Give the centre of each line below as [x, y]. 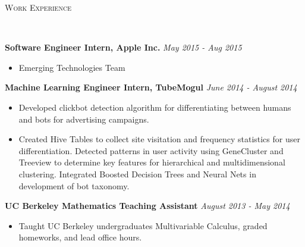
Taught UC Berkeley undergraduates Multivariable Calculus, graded [143, 225]
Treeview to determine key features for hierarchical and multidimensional [152, 162]
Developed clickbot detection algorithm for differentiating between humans [155, 107]
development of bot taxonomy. [74, 185]
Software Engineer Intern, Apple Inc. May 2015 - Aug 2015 [123, 47]
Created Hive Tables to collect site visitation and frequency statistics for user [159, 139]
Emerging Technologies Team [72, 67]
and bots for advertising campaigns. [84, 119]
